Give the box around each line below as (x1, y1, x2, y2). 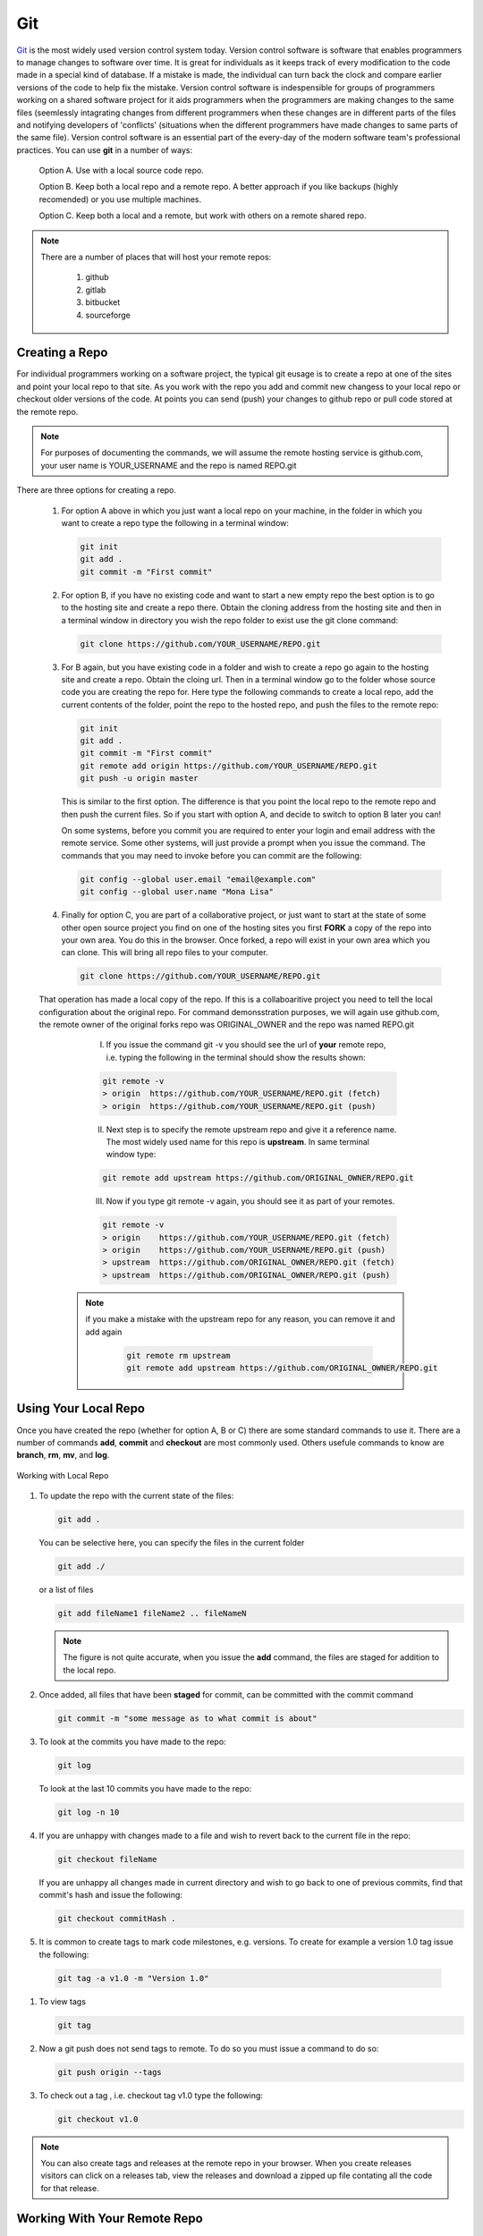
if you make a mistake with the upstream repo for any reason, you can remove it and (85, 1314, 395, 1325)
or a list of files (38, 1584, 94, 1596)
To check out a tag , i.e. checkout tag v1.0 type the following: (38, 2089, 264, 2101)
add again (85, 1326, 123, 1337)
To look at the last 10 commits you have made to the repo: (38, 1783, 252, 1794)
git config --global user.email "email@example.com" (80, 874, 317, 885)
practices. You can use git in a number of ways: (16, 144, 193, 156)
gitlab (85, 284, 106, 295)
